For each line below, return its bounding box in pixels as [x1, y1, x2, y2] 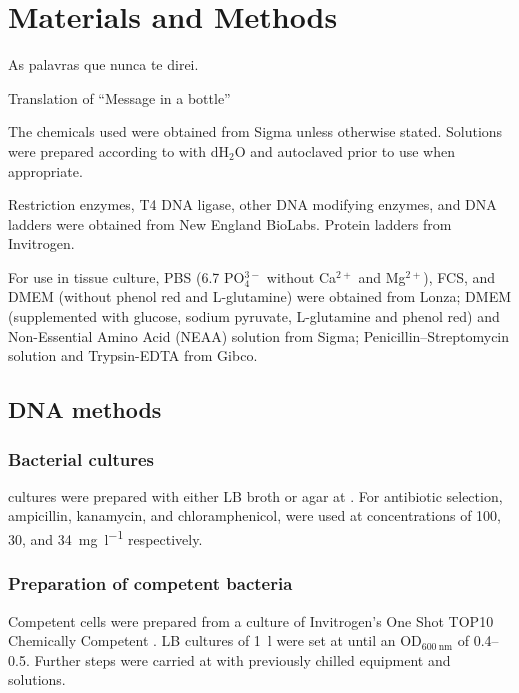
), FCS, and [423, 266, 496, 287]
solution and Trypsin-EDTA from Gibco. [8, 345, 258, 366]
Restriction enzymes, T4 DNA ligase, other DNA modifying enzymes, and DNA [8, 194, 497, 215]
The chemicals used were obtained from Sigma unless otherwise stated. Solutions [8, 121, 503, 142]
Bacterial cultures [8, 446, 155, 471]
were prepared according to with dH [8, 140, 230, 161]
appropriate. [8, 160, 83, 181]
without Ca [266, 266, 337, 287]
